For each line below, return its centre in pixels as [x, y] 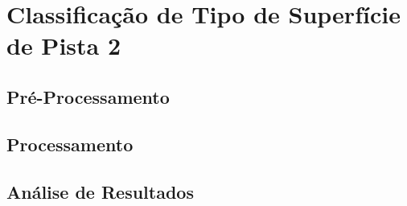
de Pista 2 [64, 45]
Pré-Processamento [88, 96]
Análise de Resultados [100, 191]
